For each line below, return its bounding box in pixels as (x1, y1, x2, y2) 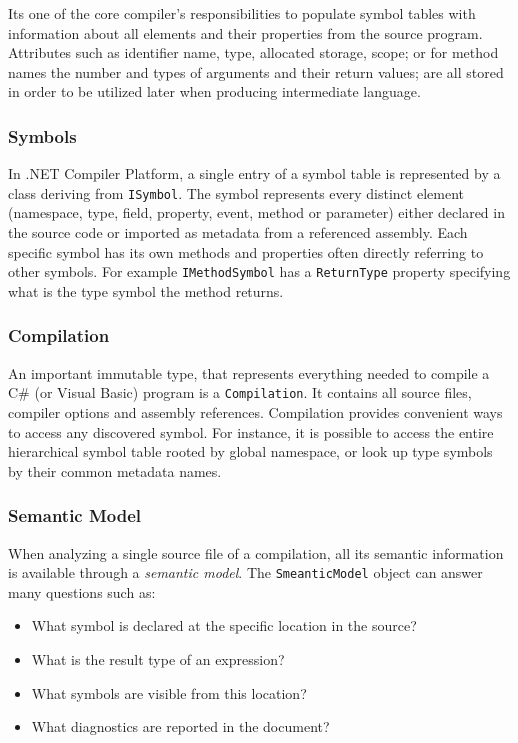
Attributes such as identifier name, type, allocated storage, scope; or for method (8, 42, 499, 63)
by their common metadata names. (8, 460, 222, 481)
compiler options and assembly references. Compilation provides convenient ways (8, 401, 503, 422)
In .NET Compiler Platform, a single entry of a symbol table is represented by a (8, 163, 501, 184)
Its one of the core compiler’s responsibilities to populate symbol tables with (8, 3, 476, 23)
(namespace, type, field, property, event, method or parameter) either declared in (8, 202, 505, 223)
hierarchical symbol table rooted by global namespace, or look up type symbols (8, 441, 493, 462)
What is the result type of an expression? (31, 648, 285, 669)
